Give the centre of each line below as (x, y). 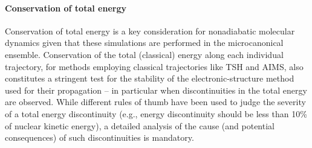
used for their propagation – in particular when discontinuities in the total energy (156, 90)
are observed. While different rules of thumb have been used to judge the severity (155, 102)
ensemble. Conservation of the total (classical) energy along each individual (144, 54)
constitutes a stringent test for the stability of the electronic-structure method (150, 78)
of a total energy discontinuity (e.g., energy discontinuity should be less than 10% (156, 113)
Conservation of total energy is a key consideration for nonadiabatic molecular (150, 31)
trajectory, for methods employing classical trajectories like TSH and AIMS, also (154, 66)
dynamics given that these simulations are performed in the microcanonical (144, 43)
